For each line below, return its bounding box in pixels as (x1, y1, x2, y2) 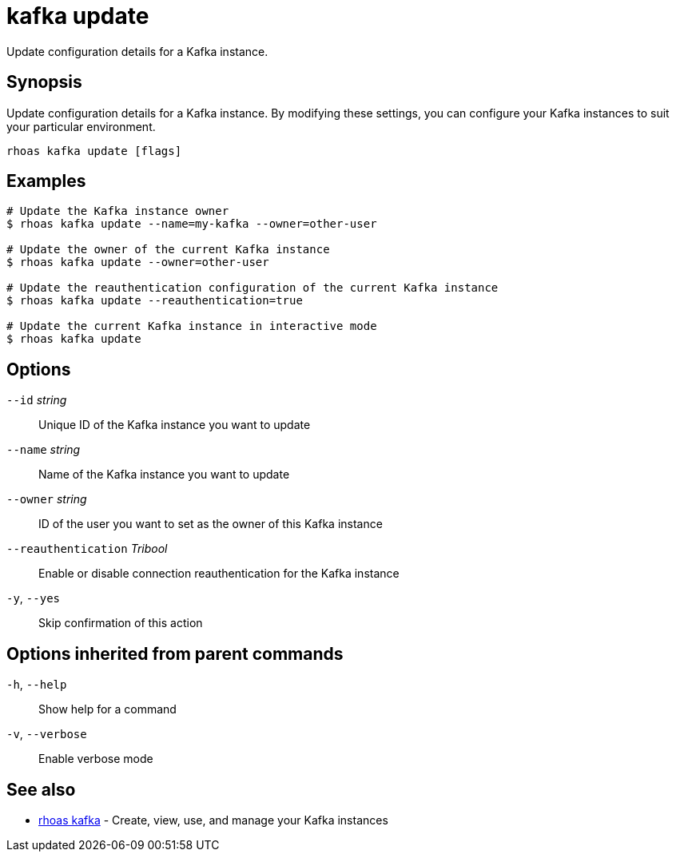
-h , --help (6, 677, 67, 692)
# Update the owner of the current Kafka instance (6, 243, 330, 256)
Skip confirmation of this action (38, 616, 203, 630)
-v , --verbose (6, 727, 87, 741)
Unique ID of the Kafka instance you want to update (38, 418, 311, 432)
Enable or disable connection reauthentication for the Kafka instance (38, 566, 400, 581)
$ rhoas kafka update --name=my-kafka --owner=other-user (6, 217, 377, 231)
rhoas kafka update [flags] (6, 144, 182, 157)
